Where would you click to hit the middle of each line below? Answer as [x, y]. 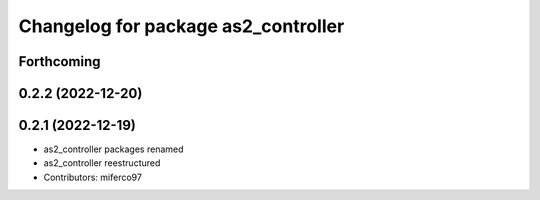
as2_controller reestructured [102, 163]
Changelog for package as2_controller [181, 26]
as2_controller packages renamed [113, 149]
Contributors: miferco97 [92, 177]
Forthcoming [59, 61]
